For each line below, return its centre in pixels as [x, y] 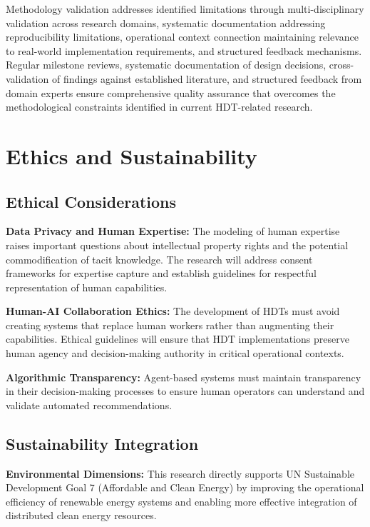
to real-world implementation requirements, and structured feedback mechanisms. [184, 50]
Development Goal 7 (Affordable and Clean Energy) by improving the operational [185, 487]
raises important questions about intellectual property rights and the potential [177, 245]
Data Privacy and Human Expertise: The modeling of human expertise [173, 231]
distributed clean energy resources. [81, 515]
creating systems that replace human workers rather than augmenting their [170, 325]
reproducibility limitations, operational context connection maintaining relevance [182, 37]
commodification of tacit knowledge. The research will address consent [159, 259]
